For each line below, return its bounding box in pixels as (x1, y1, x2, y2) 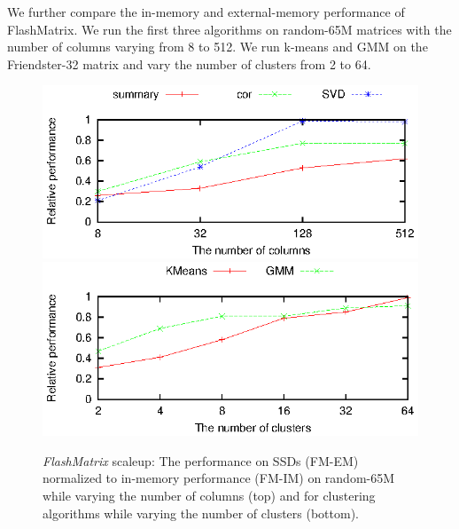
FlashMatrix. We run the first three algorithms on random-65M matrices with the (7, 20, 452, 38)
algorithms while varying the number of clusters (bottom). (43, 503, 360, 522)
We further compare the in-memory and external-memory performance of (7, 3, 405, 20)
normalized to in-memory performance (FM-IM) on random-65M (43, 469, 395, 487)
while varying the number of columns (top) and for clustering (43, 486, 376, 504)
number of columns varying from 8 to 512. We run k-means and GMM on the (7, 37, 428, 56)
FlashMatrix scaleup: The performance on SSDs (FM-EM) (43, 451, 359, 470)
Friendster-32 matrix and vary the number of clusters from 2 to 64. (7, 54, 371, 73)
